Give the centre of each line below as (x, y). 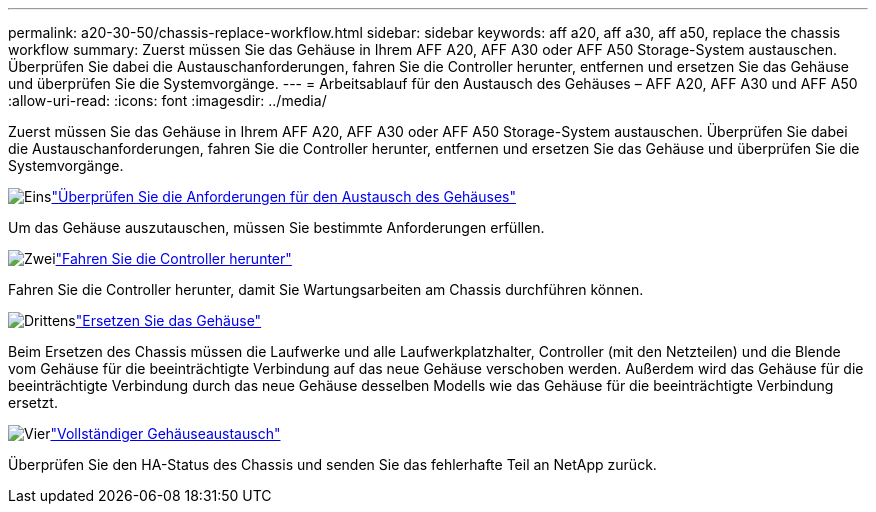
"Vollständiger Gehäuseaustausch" (165, 433)
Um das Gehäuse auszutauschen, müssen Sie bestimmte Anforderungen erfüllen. (276, 227)
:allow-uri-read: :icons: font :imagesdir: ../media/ (167, 100)
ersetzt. (33, 402)
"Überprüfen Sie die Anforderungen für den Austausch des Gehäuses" (283, 196)
